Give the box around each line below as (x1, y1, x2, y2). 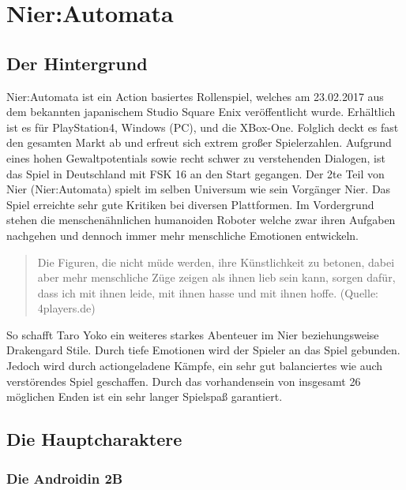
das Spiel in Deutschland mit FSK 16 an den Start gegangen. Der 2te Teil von (6, 165, 385, 181)
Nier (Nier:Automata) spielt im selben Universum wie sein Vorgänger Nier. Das (6, 181, 391, 197)
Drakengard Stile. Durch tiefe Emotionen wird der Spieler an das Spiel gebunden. (6, 342, 400, 358)
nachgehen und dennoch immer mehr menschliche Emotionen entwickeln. (6, 226, 359, 243)
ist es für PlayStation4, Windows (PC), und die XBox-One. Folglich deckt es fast (6, 118, 399, 135)
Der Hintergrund (6, 50, 148, 75)
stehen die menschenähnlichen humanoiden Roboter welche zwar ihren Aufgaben (6, 211, 396, 228)
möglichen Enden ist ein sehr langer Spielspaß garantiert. (6, 388, 283, 405)
